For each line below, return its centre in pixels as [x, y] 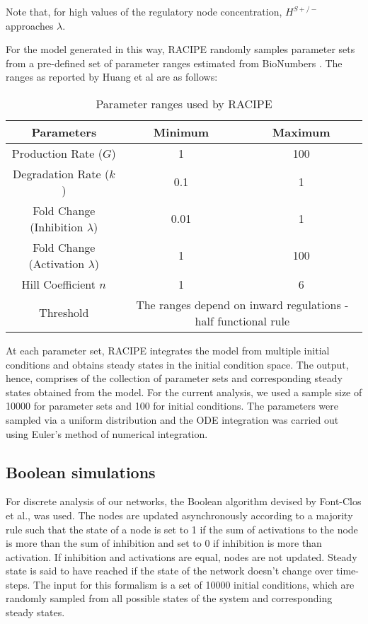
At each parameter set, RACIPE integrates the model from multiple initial [168, 350]
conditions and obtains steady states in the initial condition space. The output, [177, 364]
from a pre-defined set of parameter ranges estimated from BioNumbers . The [174, 63]
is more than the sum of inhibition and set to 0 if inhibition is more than [164, 543]
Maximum [301, 132]
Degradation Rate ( [61, 173]
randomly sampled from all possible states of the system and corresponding [169, 598]
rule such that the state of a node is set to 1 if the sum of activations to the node [182, 529]
